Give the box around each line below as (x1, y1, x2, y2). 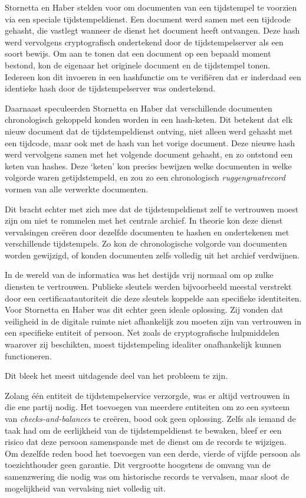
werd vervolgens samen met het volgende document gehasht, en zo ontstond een (5, 148, 293, 160)
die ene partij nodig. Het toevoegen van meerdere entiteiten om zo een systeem (5, 401, 290, 413)
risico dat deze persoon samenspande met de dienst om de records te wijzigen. (5, 435, 287, 448)
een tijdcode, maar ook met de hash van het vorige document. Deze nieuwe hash (5, 136, 295, 149)
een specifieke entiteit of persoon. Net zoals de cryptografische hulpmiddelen (5, 326, 279, 339)
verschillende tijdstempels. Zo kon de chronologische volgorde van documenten (5, 237, 287, 250)
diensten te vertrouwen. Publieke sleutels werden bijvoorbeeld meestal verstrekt (5, 280, 292, 293)
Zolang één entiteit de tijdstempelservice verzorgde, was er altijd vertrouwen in (5, 389, 290, 401)
